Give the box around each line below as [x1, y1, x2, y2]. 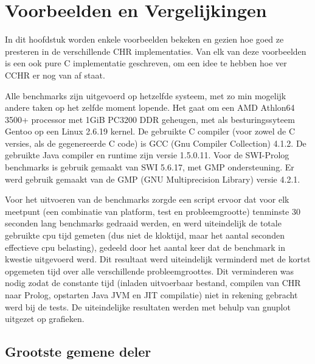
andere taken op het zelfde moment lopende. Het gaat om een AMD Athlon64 [5, 101, 295, 114]
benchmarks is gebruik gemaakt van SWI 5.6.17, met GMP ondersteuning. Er [5, 161, 294, 173]
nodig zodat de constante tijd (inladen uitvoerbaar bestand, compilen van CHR [5, 276, 301, 289]
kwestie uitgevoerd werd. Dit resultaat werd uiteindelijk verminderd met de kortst [5, 253, 311, 265]
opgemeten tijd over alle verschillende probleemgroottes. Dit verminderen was [5, 264, 294, 277]
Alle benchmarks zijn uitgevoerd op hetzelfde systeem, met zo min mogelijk [5, 89, 286, 102]
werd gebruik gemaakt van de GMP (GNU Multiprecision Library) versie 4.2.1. [5, 172, 300, 185]
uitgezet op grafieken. [5, 312, 85, 325]
